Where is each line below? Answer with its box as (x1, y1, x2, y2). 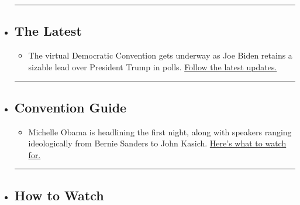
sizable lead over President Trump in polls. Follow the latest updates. (28, 60, 277, 73)
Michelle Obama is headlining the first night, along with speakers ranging (28, 125, 292, 138)
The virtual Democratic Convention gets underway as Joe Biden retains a (28, 49, 292, 61)
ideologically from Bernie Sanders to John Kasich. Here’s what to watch (28, 137, 287, 149)
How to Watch (14, 186, 104, 204)
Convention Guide (14, 98, 127, 116)
